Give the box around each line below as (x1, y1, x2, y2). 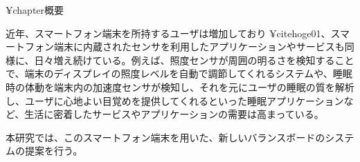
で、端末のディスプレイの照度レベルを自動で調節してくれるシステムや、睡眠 (6, 66, 352, 81)
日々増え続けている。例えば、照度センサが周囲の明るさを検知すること (34, 52, 354, 67)
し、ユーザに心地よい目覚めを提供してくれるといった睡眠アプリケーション (6, 93, 344, 108)
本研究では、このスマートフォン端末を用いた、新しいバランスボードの (6, 130, 325, 144)
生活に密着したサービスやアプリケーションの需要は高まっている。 (24, 107, 324, 121)
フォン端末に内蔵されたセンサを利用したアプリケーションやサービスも (24, 39, 345, 54)
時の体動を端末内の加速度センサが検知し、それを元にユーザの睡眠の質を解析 (6, 79, 354, 94)
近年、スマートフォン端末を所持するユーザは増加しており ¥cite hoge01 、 (6, 26, 331, 40)
